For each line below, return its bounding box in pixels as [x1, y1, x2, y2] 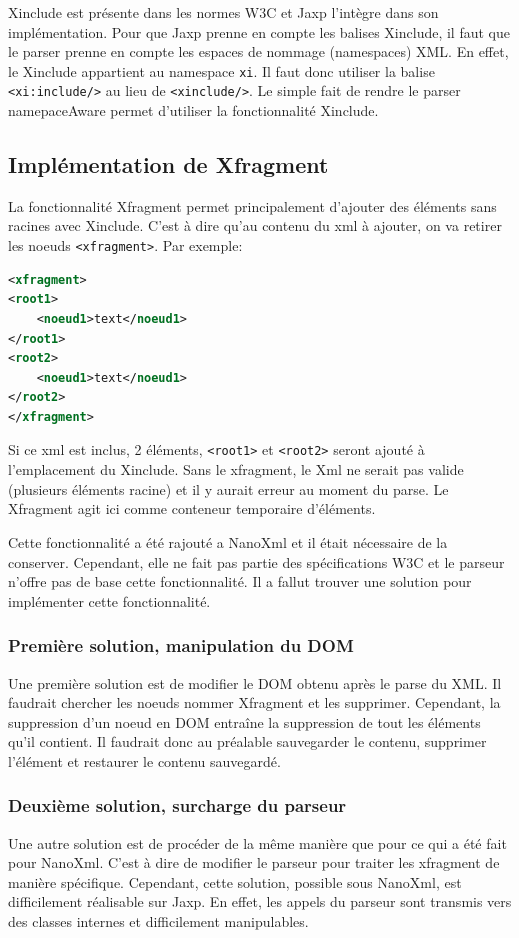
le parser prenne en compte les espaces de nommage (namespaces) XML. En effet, [8, 41, 509, 62]
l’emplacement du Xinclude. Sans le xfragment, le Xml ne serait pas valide [8, 459, 464, 480]
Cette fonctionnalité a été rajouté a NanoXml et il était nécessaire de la [8, 531, 448, 552]
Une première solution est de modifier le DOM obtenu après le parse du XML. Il [8, 672, 502, 693]
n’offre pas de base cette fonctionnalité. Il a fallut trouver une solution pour [8, 571, 472, 592]
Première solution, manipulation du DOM [8, 633, 354, 658]
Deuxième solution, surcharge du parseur [8, 793, 347, 818]
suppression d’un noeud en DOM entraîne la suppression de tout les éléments [8, 711, 481, 732]
